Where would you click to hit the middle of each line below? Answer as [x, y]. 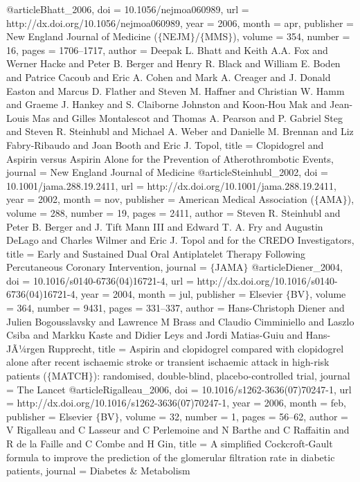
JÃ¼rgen [26, 348]
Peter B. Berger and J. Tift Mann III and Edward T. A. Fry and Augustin [165, 226]
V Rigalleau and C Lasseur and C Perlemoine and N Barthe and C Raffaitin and [178, 430]
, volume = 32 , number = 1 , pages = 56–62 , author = [234, 416]
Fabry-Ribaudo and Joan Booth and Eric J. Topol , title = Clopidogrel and [165, 144]
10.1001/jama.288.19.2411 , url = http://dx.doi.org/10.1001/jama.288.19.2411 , [171, 185]
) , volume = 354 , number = [291, 36]
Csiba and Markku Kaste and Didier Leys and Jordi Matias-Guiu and [155, 335]
